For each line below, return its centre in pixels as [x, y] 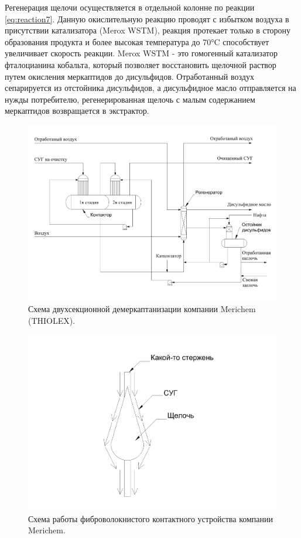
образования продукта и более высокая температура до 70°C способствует [137, 41]
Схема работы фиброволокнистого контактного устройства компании [151, 518]
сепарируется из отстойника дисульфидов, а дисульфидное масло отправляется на [150, 88]
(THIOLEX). [52, 320]
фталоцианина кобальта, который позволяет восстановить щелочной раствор [141, 64]
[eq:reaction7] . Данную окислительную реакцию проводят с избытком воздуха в [147, 18]
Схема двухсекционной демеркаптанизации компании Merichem [142, 309]
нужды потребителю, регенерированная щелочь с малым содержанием [130, 99]
